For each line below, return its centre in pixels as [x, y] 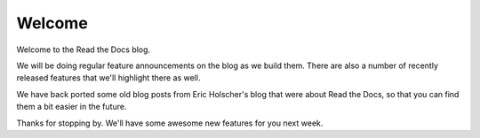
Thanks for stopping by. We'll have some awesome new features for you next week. [170, 123]
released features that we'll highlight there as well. [108, 78]
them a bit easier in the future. [72, 107]
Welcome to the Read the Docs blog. [84, 50]
